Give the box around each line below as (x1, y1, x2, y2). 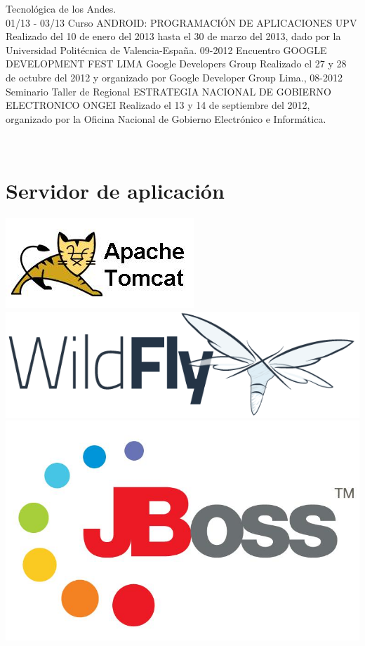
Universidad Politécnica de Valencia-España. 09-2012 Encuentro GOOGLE (6, 42, 327, 57)
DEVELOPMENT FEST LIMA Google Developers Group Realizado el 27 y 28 (6, 56, 347, 71)
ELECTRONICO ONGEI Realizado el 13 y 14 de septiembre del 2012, (6, 98, 310, 112)
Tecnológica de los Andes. (6, 1, 117, 15)
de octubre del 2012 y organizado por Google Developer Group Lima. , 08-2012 (6, 70, 343, 84)
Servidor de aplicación (6, 176, 225, 205)
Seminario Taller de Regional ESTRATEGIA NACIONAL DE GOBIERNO (6, 84, 331, 98)
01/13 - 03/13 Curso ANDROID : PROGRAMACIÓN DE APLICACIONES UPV (6, 15, 357, 29)
